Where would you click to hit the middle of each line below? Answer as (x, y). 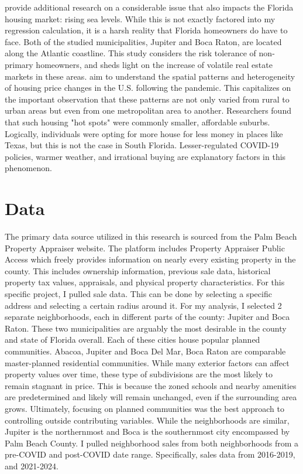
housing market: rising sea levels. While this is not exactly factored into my (140, 18)
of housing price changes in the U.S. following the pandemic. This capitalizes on (148, 88)
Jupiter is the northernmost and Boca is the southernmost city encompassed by (147, 432)
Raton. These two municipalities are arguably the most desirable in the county (146, 328)
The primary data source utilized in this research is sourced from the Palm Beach (151, 236)
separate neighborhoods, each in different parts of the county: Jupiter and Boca (147, 317)
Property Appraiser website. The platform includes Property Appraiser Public (145, 248)
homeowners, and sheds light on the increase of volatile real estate (154, 64)
